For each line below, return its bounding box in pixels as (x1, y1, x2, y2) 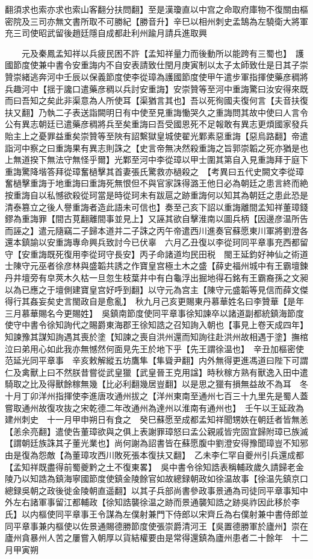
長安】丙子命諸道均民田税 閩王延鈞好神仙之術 (114, 247, 300, 260)
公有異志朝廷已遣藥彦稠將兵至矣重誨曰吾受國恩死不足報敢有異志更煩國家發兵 (5, 118, 308, 130)
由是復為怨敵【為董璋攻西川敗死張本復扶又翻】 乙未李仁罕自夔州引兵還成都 (5, 448, 304, 461)
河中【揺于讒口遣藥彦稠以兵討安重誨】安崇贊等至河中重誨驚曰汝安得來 (21, 82, 300, 95)
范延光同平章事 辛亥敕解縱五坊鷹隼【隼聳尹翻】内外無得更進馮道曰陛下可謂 (5, 354, 308, 367)
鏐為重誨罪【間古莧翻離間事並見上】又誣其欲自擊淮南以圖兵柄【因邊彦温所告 (5, 212, 308, 225)
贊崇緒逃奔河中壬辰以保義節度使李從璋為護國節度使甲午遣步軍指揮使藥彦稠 (5, 70, 300, 83)
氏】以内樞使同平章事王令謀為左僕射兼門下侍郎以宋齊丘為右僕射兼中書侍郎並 (5, 507, 308, 520)
